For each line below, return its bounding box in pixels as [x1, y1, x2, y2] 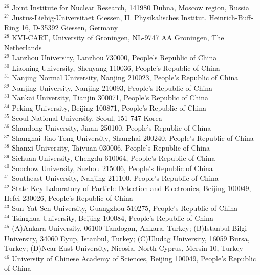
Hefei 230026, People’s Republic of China [4, 193, 133, 203]
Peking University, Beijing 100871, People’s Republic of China [12, 102, 207, 113]
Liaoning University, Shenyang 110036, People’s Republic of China [12, 62, 220, 73]
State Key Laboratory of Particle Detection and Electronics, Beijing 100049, [12, 182, 251, 193]
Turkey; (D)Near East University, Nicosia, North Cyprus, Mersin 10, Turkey [4, 243, 243, 253]
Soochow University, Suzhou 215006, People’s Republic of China [12, 162, 213, 173]
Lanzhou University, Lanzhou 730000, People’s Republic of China [12, 52, 217, 62]
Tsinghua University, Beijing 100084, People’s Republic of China [12, 213, 213, 223]
